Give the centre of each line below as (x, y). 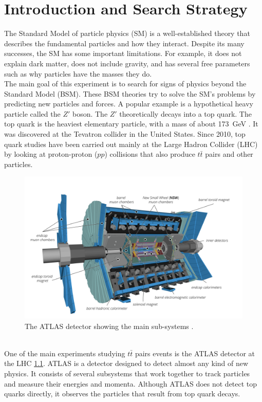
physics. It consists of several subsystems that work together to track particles (127, 373)
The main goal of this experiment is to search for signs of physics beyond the (125, 84)
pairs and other (229, 154)
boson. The (90, 113)
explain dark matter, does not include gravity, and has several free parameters (127, 63)
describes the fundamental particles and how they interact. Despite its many (124, 43)
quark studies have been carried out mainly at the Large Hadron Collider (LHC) (131, 144)
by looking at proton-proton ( (51, 154)
